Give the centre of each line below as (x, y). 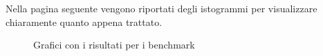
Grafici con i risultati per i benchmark (114, 45)
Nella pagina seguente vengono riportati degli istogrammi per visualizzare (161, 9)
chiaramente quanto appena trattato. (84, 22)
